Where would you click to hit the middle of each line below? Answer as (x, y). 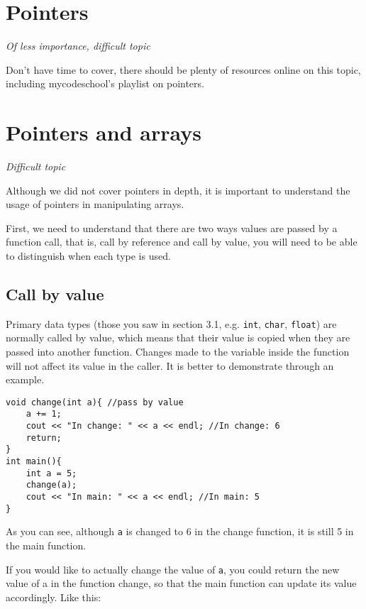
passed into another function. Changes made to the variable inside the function (178, 352)
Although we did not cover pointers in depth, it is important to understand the (178, 190)
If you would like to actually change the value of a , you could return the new (173, 569)
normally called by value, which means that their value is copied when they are (178, 338)
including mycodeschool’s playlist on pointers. (105, 83)
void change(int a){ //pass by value (95, 402)
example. (25, 379)
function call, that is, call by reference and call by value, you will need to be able (182, 242)
